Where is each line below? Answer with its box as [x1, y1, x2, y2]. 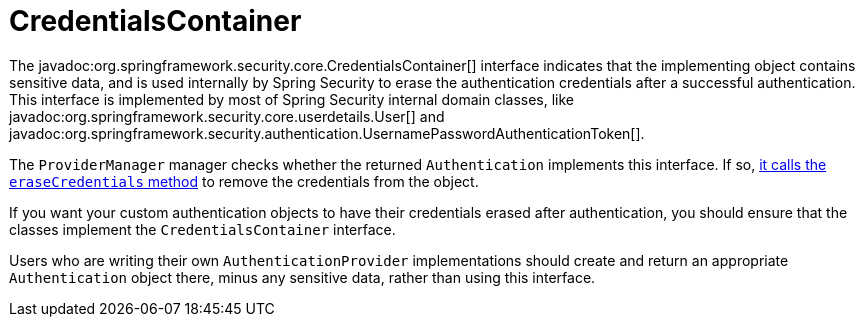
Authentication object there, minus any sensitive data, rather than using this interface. [9, 268, 596, 286]
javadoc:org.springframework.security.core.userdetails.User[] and [9, 107, 445, 125]
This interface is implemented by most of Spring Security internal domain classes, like [9, 90, 575, 108]
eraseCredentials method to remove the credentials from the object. [9, 172, 479, 190]
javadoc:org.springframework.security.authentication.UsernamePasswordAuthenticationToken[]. [9, 124, 645, 142]
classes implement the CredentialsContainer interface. [9, 220, 396, 238]
